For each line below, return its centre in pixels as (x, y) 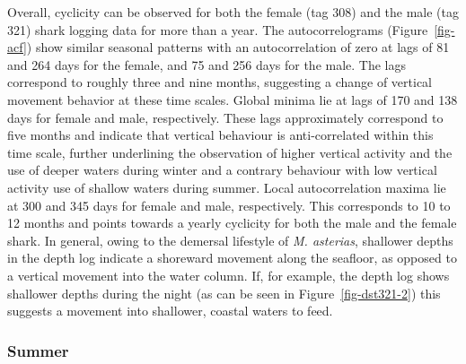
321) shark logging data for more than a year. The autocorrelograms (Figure (218, 29)
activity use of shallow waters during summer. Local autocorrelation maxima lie (227, 187)
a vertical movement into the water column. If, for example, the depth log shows (229, 275)
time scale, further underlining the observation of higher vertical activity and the (230, 152)
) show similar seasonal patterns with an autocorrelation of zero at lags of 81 (238, 47)
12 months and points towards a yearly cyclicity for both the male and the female (232, 223)
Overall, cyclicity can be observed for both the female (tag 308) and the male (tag (233, 12)
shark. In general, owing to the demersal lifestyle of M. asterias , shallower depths (230, 240)
